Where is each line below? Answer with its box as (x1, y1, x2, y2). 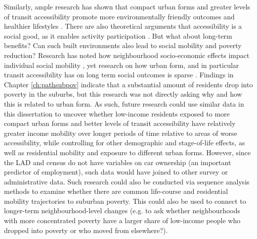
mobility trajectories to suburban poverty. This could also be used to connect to (4, 195, 246, 206)
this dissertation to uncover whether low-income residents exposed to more (4, 108, 230, 119)
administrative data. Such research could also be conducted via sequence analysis (4, 176, 250, 186)
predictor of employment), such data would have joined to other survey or (4, 167, 228, 177)
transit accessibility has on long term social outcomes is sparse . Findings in (4, 69, 234, 80)
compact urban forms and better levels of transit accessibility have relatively (4, 118, 236, 128)
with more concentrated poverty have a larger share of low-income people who (4, 215, 241, 226)
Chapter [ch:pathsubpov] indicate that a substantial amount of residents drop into (4, 79, 253, 89)
